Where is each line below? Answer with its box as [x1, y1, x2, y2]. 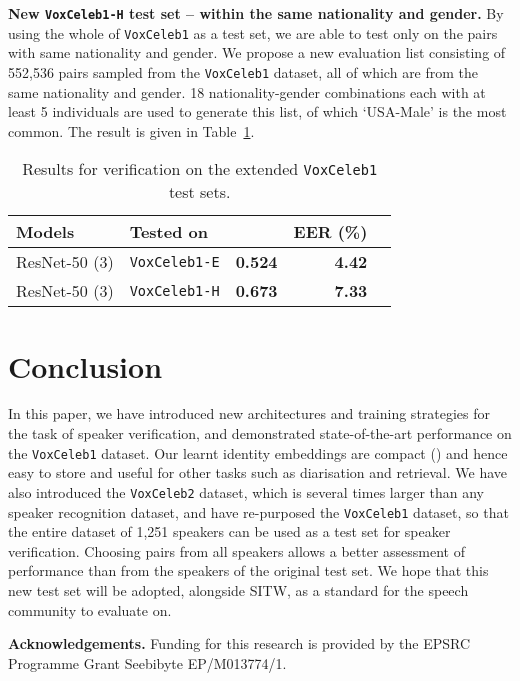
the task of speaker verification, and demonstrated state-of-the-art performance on [8, 423, 512, 444]
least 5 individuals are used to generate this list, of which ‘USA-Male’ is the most [8, 101, 507, 122]
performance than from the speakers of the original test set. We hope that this [8, 560, 489, 581]
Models [16, 220, 75, 244]
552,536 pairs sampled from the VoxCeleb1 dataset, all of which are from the [8, 61, 479, 82]
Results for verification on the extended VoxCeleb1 [22, 157, 378, 181]
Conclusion [8, 345, 163, 386]
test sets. [168, 180, 231, 204]
